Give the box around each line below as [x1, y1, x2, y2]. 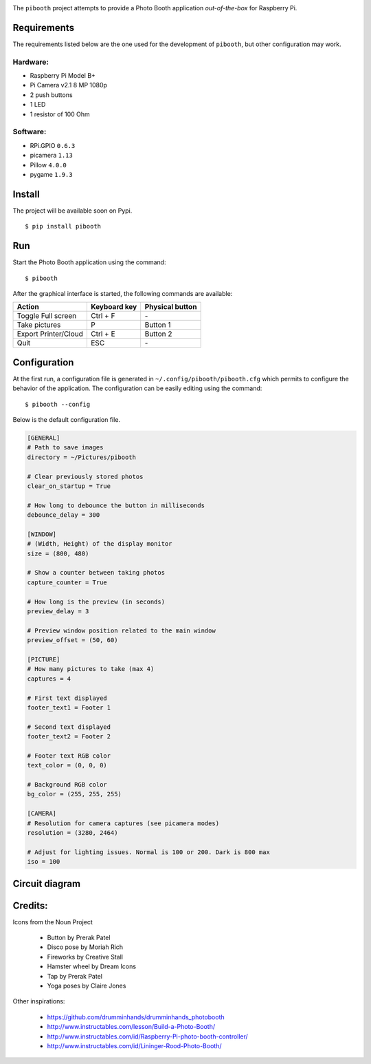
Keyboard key [90, 302, 137, 312]
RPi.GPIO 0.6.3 [30, 141, 76, 149]
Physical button [144, 302, 197, 312]
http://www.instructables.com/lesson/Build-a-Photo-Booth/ [47, 1023, 216, 1031]
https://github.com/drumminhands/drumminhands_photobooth [47, 1012, 225, 1021]
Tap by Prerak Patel [47, 972, 103, 980]
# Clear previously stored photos [27, 472, 144, 480]
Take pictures [16, 320, 61, 330]
